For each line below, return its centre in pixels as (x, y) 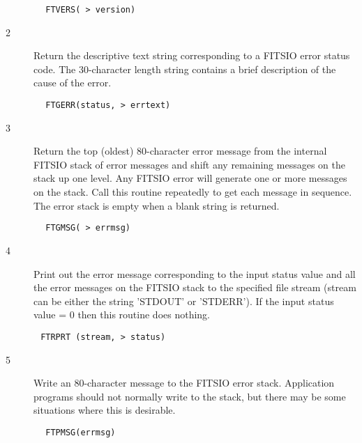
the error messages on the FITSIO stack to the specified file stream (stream (195, 287)
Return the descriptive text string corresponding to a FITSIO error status (192, 55)
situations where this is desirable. (105, 410)
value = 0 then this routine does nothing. (122, 314)
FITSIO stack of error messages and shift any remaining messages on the (189, 164)
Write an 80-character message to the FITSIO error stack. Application (184, 383)
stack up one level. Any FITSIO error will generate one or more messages (190, 178)
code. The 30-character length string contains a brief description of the (185, 69)
